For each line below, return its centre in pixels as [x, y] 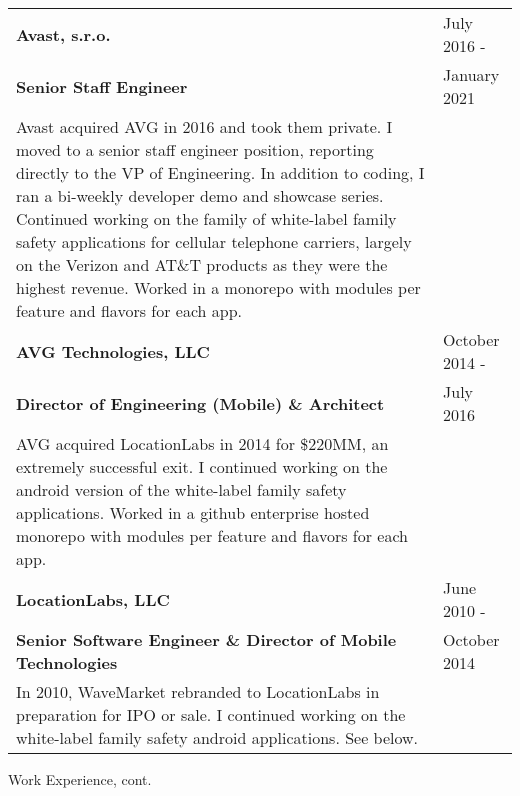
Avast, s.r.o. [63, 34]
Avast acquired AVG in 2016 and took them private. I [204, 126]
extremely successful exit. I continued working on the [202, 466]
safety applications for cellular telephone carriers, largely [214, 241]
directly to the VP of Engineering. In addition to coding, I [220, 172]
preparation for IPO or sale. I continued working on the [211, 714]
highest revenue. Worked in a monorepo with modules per [218, 287]
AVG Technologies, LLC [113, 351]
